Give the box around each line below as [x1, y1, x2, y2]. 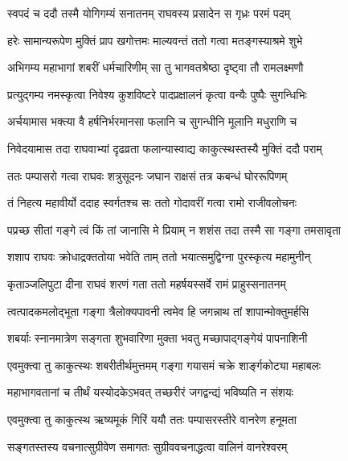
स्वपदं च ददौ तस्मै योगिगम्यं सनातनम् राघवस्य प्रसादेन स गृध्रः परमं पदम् [7, 5, 290, 21]
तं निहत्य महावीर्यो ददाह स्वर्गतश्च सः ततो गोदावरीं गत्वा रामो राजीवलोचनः [7, 194, 297, 211]
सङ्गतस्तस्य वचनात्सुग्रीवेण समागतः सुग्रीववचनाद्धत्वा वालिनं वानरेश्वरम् [7, 438, 288, 455]
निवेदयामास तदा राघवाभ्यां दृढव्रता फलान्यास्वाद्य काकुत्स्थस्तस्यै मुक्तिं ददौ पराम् [7, 139, 322, 156]
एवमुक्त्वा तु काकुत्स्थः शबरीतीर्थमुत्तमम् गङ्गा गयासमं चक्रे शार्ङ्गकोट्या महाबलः [7, 356, 321, 373]
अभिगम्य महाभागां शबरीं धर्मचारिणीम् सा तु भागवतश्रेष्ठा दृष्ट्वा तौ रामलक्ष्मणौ [7, 59, 304, 76]
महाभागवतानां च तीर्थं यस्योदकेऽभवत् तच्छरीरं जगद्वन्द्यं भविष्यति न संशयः [7, 384, 293, 401]
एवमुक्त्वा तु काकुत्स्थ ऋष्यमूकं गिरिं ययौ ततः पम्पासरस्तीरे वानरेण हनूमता [7, 410, 297, 427]
